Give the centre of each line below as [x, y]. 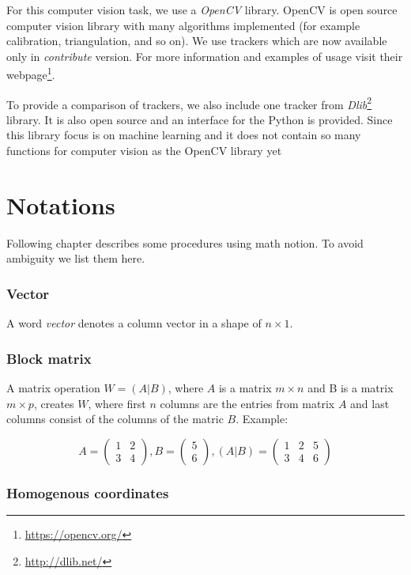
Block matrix [49, 358]
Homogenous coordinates [88, 492]
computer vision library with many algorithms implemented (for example [183, 25]
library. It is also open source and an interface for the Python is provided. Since [200, 119]
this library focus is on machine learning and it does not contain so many [184, 135]
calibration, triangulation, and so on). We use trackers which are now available [197, 41]
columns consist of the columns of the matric [115, 419]
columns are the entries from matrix [247, 403]
